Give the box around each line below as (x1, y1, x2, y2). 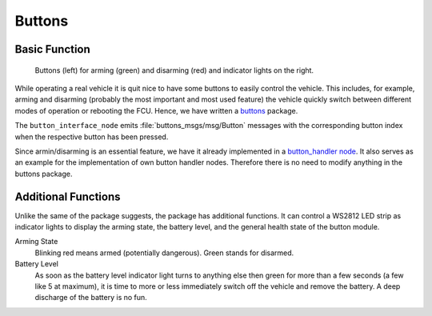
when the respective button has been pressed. (14, 132, 169, 142)
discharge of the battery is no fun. (34, 293, 147, 302)
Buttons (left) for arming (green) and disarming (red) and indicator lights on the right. (34, 65, 314, 75)
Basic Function (14, 42, 91, 56)
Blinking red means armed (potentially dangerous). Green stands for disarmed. (34, 248, 294, 258)
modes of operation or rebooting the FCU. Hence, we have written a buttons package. (14, 106, 298, 115)
